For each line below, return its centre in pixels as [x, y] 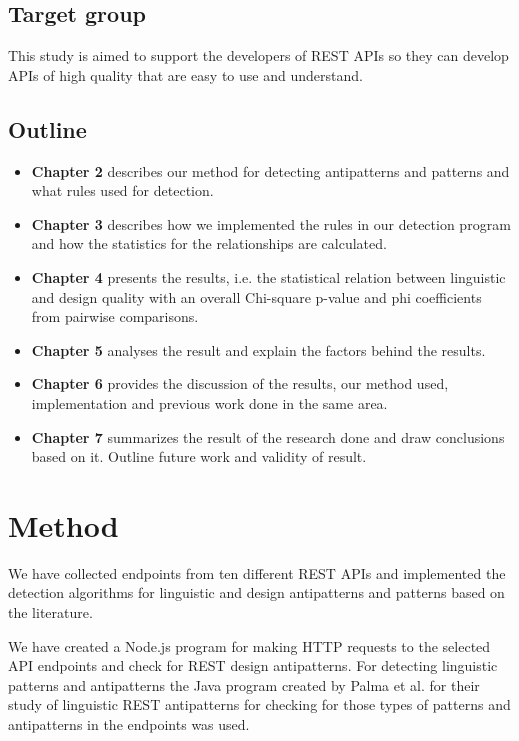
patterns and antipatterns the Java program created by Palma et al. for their [244, 684]
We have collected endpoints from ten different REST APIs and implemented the [257, 572]
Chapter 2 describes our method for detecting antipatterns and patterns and [270, 170]
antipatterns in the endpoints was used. [129, 724]
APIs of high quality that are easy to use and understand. [185, 74]
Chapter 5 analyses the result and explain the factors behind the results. [258, 349]
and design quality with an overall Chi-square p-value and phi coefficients [256, 296]
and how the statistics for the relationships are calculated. [209, 243]
